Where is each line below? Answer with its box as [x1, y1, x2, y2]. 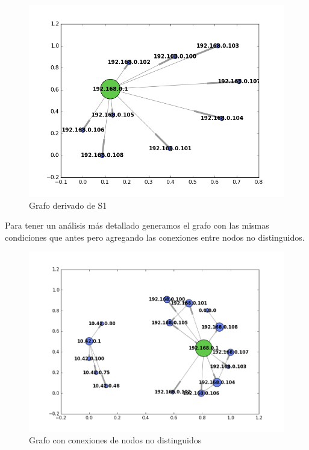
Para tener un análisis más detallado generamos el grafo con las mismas [5, 219, 269, 232]
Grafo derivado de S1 [29, 198, 107, 211]
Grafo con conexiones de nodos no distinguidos [29, 434, 202, 446]
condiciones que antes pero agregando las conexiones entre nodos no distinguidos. [5, 230, 305, 243]
